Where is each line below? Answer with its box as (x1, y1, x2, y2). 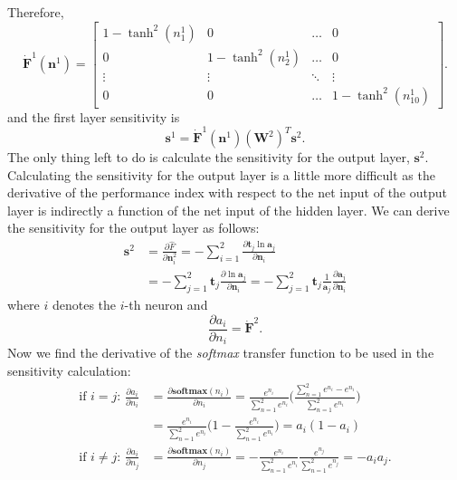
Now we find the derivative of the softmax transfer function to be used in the (7, 343, 434, 362)
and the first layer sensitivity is (7, 107, 180, 126)
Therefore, (7, 3, 64, 21)
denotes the (52, 295, 117, 314)
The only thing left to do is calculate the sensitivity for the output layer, (7, 148, 410, 167)
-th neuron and (124, 295, 208, 314)
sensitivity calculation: (7, 361, 131, 380)
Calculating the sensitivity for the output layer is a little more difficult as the (7, 165, 435, 184)
